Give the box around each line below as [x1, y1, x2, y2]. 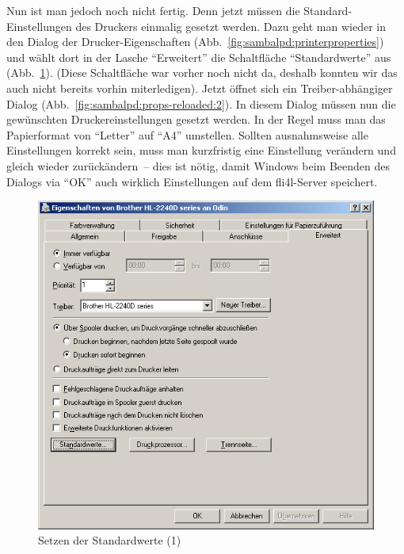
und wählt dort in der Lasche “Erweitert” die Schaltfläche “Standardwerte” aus [6, 48, 391, 65]
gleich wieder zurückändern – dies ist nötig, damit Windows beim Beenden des [6, 157, 390, 174]
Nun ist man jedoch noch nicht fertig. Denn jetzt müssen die [6, 2, 300, 18]
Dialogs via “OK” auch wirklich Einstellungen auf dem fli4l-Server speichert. [6, 173, 378, 189]
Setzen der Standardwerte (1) [38, 532, 181, 548]
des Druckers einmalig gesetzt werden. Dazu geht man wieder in [75, 17, 386, 34]
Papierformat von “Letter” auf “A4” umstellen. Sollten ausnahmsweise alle [6, 126, 368, 143]
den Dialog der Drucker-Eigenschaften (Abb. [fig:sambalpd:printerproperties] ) [6, 33, 384, 50]
